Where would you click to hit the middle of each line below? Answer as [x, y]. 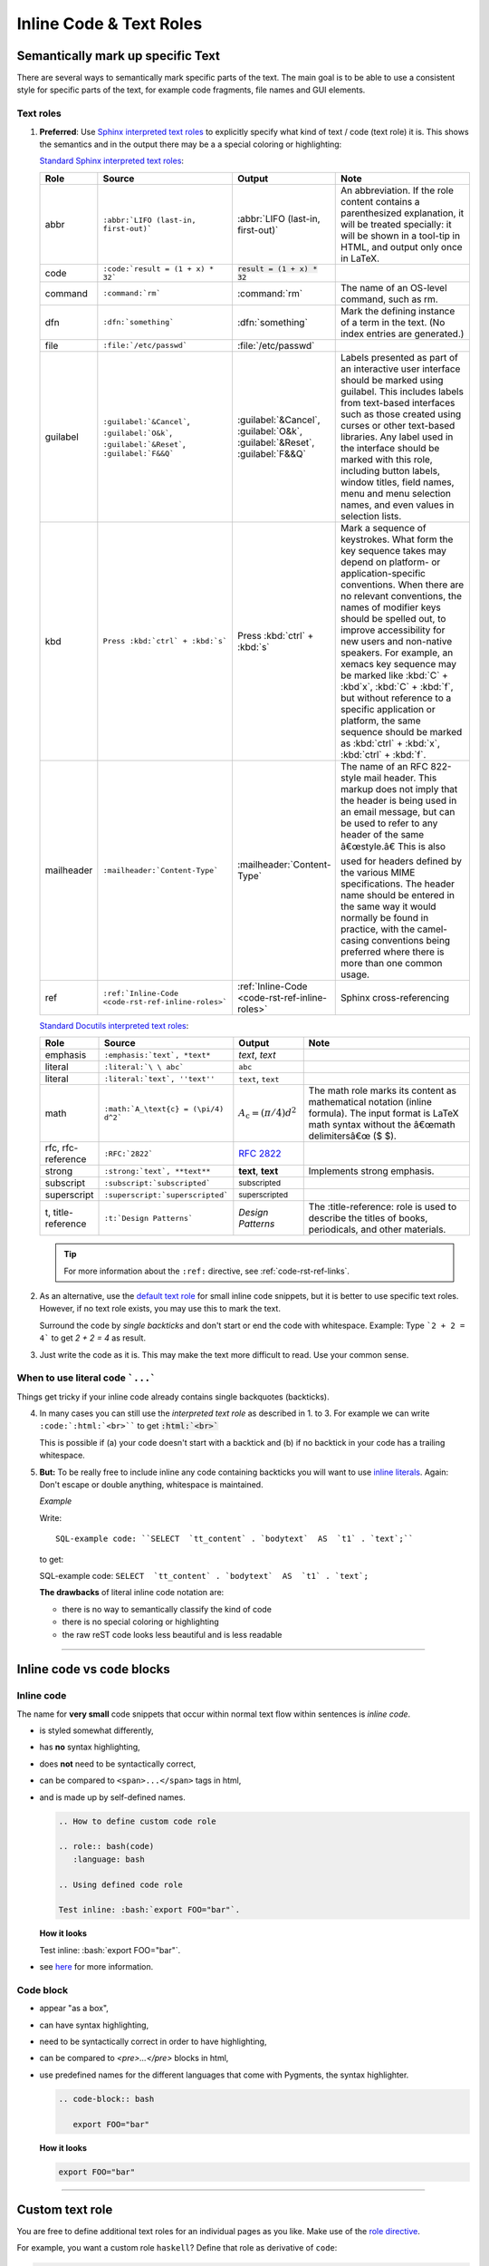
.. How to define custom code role [137, 1821]
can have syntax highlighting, [94, 2025]
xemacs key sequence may [399, 663]
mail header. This [400, 778]
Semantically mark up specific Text [119, 56]
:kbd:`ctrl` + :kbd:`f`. [384, 754]
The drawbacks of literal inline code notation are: [132, 1593]
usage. [355, 974]
